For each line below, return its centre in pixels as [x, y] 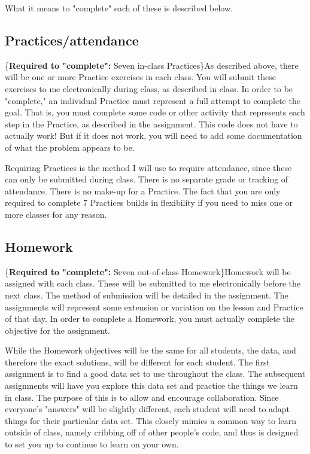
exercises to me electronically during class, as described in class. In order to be [149, 88]
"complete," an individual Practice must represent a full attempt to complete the [153, 100]
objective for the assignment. [57, 330]
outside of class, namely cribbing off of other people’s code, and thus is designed [152, 432]
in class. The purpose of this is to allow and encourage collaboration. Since [142, 397]
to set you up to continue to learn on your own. [92, 444]
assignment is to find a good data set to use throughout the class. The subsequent [155, 374]
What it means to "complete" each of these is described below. [119, 8]
